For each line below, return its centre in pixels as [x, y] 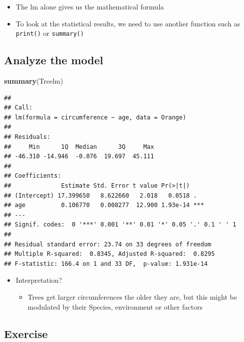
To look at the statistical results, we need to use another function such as [128, 23]
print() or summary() [50, 33]
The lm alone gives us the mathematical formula [90, 6]
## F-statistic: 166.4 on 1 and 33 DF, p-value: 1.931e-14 [106, 264]
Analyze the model [54, 60]
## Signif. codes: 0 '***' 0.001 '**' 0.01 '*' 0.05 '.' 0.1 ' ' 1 [120, 225]
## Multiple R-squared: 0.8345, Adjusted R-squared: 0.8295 [110, 254]
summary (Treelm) [34, 81]
